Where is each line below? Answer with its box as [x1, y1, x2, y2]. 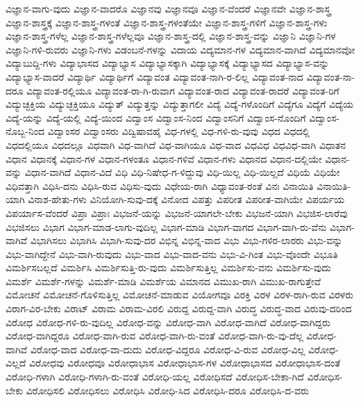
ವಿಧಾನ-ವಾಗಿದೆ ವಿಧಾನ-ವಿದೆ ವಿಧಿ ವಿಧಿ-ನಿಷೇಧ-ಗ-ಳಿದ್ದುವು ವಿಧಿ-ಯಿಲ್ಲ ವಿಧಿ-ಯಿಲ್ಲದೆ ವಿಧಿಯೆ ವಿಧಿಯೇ [24, 165, 340, 179]
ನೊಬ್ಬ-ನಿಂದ [6, 124, 45, 138]
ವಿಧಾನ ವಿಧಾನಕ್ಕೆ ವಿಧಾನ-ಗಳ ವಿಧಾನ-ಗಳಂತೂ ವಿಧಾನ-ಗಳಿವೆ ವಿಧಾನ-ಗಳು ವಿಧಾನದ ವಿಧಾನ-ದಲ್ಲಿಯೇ [6, 151, 322, 166]
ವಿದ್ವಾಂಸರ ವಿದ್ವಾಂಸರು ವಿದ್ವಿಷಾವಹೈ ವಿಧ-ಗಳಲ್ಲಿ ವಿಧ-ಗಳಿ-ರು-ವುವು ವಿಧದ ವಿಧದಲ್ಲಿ [47, 124, 310, 138]
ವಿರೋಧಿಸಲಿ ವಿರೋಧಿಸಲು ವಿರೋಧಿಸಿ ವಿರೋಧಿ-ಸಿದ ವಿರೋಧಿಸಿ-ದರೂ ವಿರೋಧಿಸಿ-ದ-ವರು [26, 383, 309, 397]
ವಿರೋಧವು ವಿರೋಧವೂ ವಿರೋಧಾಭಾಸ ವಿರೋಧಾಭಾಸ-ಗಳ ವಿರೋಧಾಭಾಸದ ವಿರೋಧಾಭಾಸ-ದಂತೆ [29, 355, 341, 370]
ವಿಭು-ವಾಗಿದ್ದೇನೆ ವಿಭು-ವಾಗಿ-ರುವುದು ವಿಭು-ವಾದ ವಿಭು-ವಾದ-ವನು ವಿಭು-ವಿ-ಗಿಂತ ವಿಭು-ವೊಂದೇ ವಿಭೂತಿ [6, 246, 338, 261]
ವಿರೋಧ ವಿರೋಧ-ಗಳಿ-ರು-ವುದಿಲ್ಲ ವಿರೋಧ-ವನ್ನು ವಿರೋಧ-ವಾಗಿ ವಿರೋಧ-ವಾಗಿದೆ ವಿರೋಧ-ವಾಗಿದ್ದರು [6, 314, 330, 329]
